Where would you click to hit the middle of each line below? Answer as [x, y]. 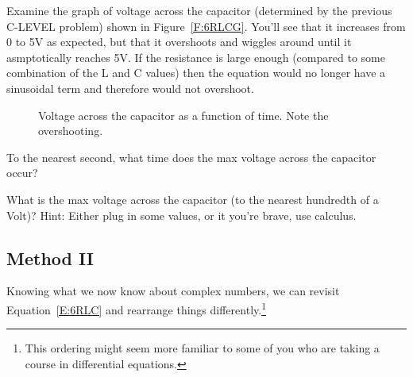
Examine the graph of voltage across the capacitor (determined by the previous [199, 10]
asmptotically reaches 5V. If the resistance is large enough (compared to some [196, 57]
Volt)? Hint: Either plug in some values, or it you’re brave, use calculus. [181, 215]
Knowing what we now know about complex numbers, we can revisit [173, 291]
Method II [50, 258]
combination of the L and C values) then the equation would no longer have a [196, 73]
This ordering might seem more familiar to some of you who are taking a [202, 348]
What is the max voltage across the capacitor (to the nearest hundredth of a [193, 199]
